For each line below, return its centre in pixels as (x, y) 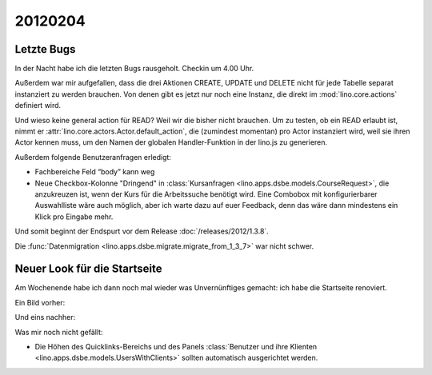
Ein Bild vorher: (40, 302)
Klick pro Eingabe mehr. (74, 217)
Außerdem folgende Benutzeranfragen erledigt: (93, 157)
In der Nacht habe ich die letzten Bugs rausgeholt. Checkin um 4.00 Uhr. (134, 69)
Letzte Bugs (45, 49)
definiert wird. (38, 106)
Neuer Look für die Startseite (88, 269)
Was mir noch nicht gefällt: (59, 332)
